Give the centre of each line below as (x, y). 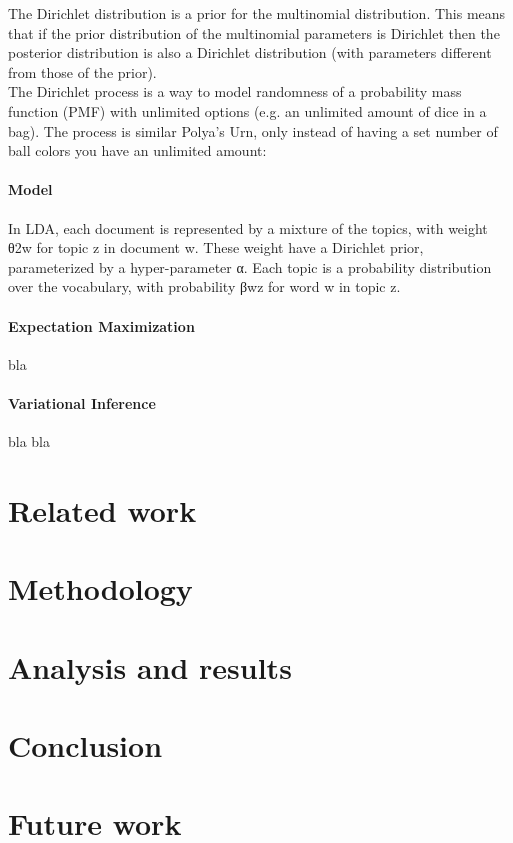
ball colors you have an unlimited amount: (137, 150)
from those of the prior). (82, 71)
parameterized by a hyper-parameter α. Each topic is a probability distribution (250, 266)
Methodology (100, 588)
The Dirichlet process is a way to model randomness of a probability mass (235, 91)
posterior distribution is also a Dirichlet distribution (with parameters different (250, 52)
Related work (102, 509)
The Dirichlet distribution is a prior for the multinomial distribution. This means (257, 13)
